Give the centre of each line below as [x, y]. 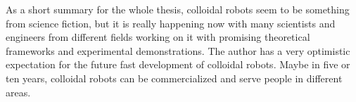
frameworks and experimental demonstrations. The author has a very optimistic [178, 50]
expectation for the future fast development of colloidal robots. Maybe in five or [178, 64]
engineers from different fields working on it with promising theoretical [158, 37]
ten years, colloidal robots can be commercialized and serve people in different [174, 78]
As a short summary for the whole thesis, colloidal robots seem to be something [178, 9]
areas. [18, 92]
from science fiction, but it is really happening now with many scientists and [171, 23]
